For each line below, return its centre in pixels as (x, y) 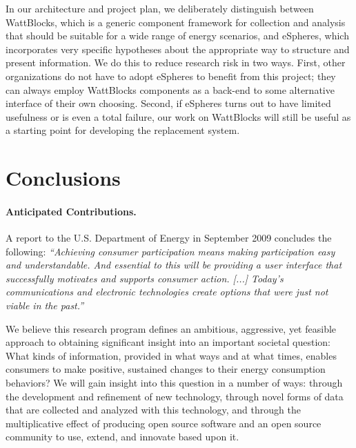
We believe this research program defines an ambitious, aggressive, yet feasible (171, 328)
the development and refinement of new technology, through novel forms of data (175, 396)
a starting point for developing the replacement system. (123, 130)
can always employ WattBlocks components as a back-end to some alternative (170, 89)
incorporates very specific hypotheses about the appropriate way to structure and (178, 49)
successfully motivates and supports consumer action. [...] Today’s (145, 278)
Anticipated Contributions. (71, 211)
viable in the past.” (45, 305)
